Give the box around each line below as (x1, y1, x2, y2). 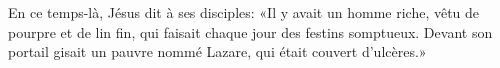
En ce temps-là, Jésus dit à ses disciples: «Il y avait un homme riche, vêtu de (8, 2, 480, 22)
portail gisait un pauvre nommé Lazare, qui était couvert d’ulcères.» (8, 41, 427, 62)
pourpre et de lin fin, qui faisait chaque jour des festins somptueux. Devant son (8, 21, 493, 42)
